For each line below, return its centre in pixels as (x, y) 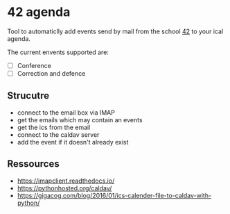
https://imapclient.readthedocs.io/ (66, 181)
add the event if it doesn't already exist (73, 142)
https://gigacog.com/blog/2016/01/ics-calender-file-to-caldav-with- (114, 195)
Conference (34, 65)
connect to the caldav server (58, 134)
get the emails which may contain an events (80, 120)
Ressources (34, 164)
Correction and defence (51, 73)
